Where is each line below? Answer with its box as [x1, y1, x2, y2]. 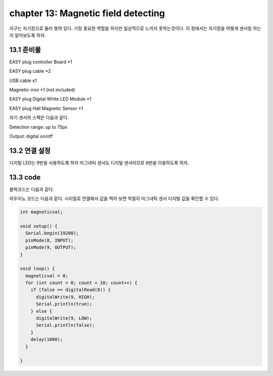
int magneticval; [20, 209, 63, 215]
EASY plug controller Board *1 [9, 59, 72, 65]
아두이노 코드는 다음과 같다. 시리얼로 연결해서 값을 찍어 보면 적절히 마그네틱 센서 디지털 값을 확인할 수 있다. [9, 195, 219, 202]
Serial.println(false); [36, 322, 95, 328]
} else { [30, 308, 53, 314]
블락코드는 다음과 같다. [9, 186, 54, 192]
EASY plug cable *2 [9, 68, 51, 74]
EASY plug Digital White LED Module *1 [9, 96, 92, 102]
